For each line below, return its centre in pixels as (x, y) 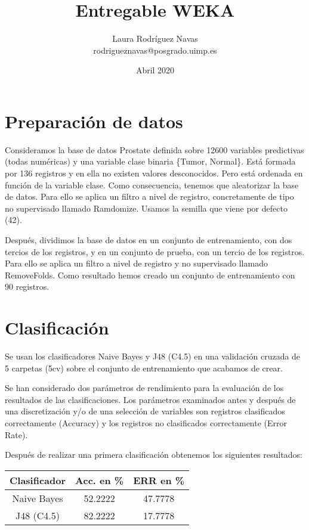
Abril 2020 (155, 70)
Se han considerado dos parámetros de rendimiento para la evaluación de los (144, 388)
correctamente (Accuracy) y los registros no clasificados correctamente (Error (146, 423)
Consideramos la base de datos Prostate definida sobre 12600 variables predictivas (154, 149)
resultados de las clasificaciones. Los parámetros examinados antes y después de (150, 399)
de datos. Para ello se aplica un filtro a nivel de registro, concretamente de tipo (149, 196)
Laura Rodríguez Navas (155, 38)
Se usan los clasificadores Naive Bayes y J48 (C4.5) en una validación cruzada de (153, 356)
